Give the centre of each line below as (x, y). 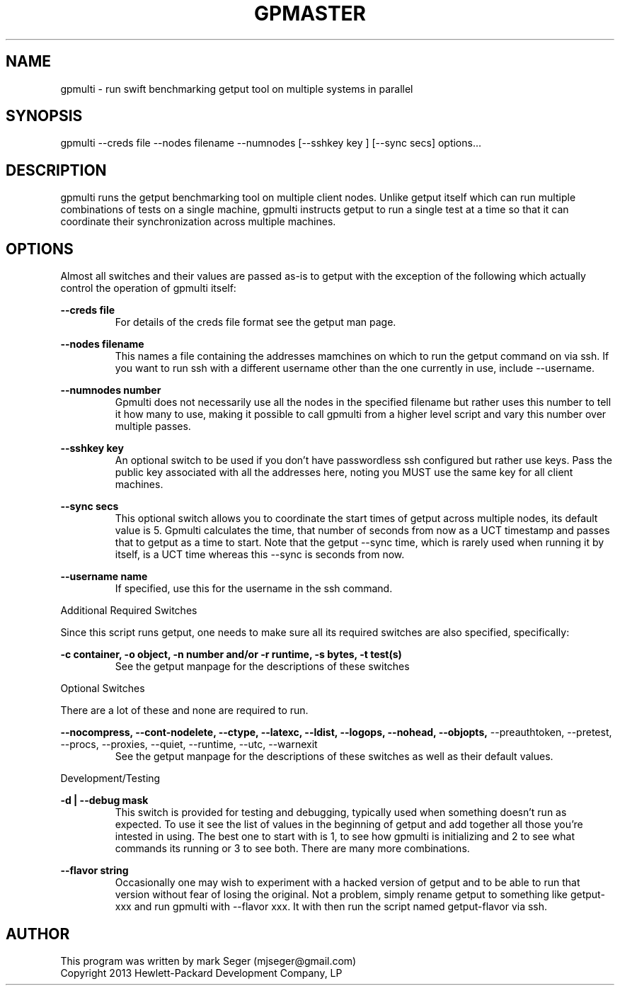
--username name (104, 577)
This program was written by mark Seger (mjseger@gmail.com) (208, 961)
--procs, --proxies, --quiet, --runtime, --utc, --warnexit (189, 744)
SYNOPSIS (44, 116)
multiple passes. (153, 426)
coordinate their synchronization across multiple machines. (198, 222)
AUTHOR (38, 934)
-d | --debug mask (104, 800)
